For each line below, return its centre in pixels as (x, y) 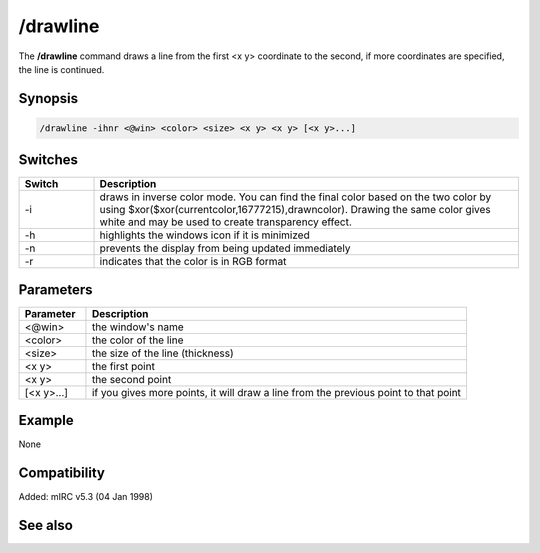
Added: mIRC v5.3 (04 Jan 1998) (86, 497)
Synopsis (48, 98)
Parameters (55, 289)
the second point (131, 379)
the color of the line (137, 340)
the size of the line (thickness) (162, 353)
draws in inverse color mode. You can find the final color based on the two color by (295, 197)
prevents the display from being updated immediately (225, 248)
